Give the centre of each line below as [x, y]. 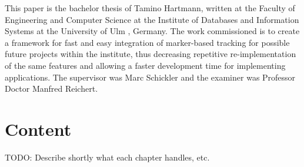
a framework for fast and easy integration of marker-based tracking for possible [147, 42]
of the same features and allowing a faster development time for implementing [145, 65]
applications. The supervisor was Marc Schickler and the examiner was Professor [150, 77]
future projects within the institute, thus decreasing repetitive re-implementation [151, 54]
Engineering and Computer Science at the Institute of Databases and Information [152, 19]
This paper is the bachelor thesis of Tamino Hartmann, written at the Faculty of [150, 8]
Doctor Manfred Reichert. [51, 88]
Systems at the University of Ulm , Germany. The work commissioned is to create [152, 31]
